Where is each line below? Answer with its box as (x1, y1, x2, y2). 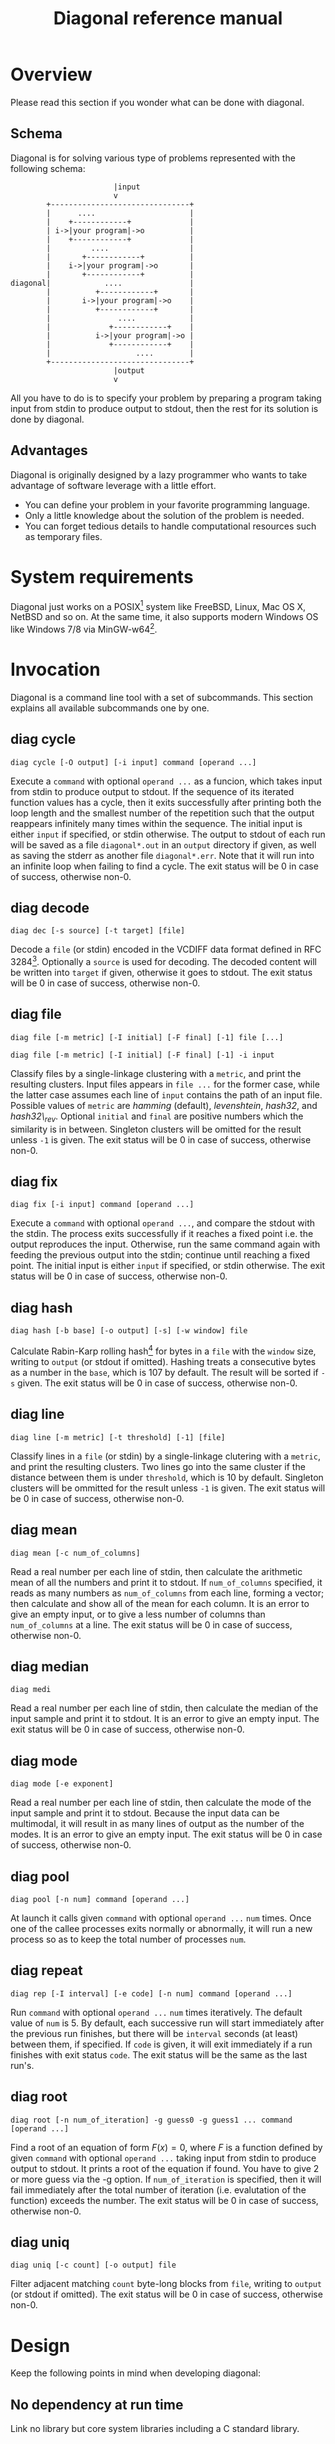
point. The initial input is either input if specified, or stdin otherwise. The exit (10, 1260, 326, 1272)
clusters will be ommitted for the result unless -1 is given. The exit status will (10, 1482, 326, 1494)
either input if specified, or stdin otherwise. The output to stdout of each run (10, 828, 326, 840)
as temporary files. (24, 530, 103, 542)
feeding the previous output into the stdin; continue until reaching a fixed (10, 1249, 311, 1261)
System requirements (10, 565, 194, 588)
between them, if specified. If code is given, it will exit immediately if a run (10, 2038, 313, 2050)
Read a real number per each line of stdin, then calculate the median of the (10, 1702, 319, 1714)
